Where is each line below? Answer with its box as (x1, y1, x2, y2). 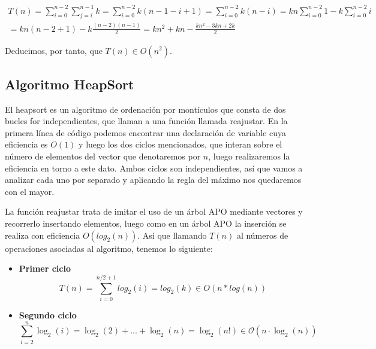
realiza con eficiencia (5, 228, 80, 241)
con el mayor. (5, 185, 55, 197)
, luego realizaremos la (208, 150, 290, 163)
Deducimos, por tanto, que (5, 44, 103, 56)
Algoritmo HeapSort (5, 74, 134, 93)
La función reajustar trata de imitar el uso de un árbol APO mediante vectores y (5, 205, 303, 218)
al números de (236, 228, 288, 241)
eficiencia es (5, 138, 48, 151)
